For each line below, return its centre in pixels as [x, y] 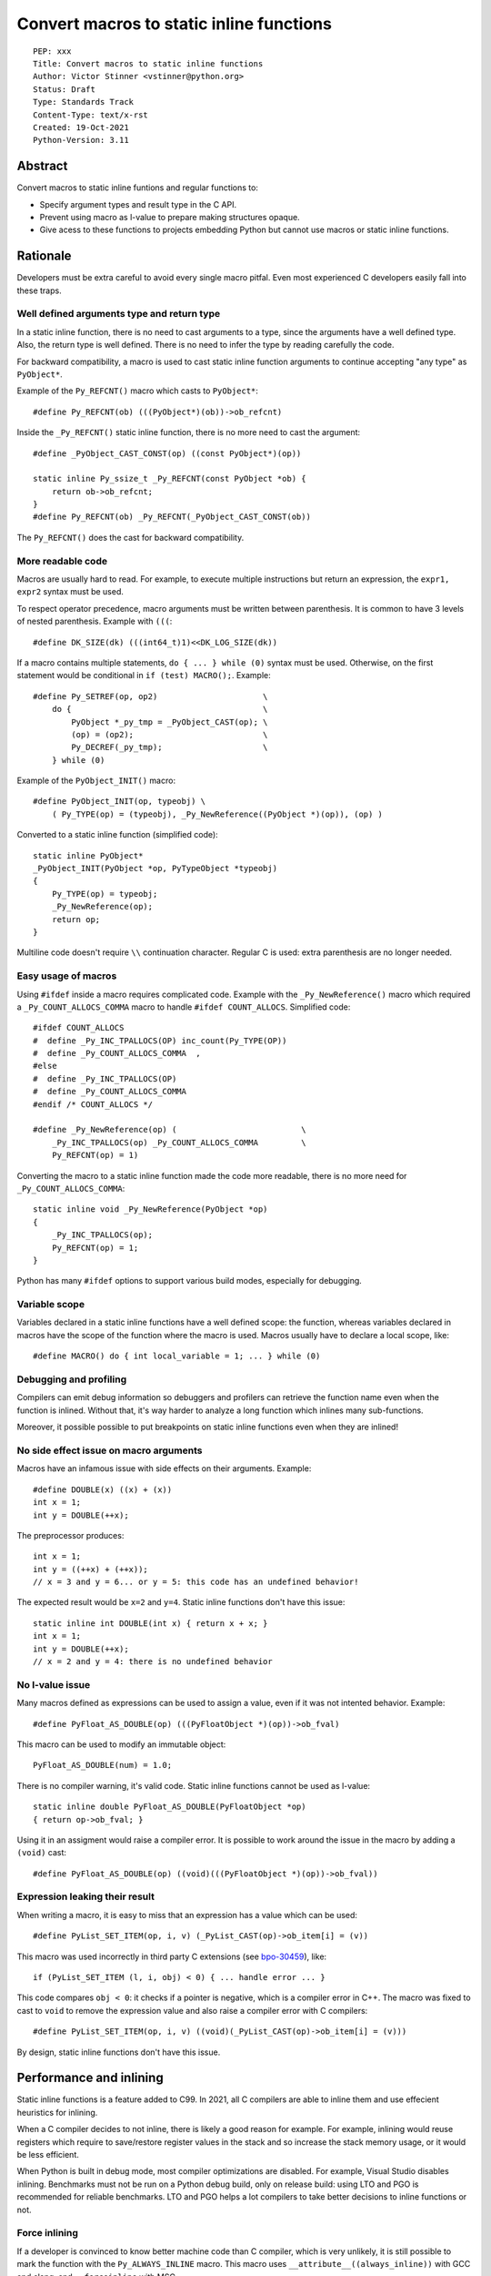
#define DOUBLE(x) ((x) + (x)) [103, 1489]
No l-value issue [54, 1684]
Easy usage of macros [67, 976]
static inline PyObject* [88, 855]
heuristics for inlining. [57, 2112]
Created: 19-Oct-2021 [81, 127]
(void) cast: [42, 1853]
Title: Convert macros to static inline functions [148, 63]
